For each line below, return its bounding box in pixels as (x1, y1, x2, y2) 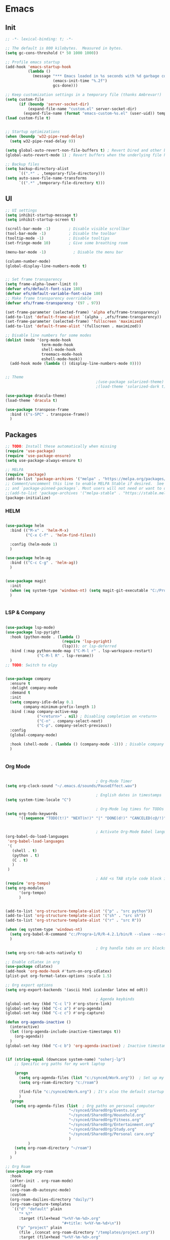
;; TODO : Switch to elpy (5, 662, 58, 668)
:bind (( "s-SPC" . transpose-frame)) (10, 412, 90, 417)
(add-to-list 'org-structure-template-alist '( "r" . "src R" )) (5, 918, 142, 923)
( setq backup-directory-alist (5, 166, 69, 172)
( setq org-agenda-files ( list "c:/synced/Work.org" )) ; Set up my (18, 1076, 164, 1081)
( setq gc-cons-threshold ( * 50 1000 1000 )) (5, 50, 99, 56)
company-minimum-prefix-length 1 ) (23, 704, 96, 709)
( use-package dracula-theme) (5, 393, 67, 398)
